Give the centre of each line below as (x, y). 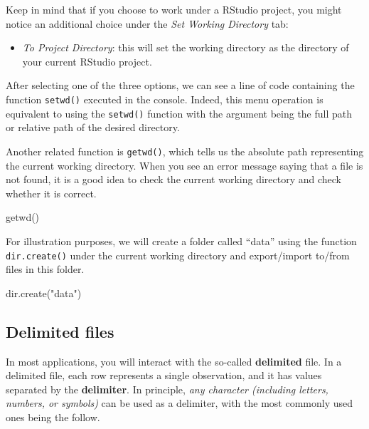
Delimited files (60, 331)
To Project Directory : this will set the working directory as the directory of (186, 47)
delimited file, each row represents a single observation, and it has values (164, 375)
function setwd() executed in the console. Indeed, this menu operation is (165, 99)
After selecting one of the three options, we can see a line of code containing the (180, 85)
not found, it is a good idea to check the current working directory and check (173, 179)
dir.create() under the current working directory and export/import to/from (178, 255)
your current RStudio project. (87, 61)
